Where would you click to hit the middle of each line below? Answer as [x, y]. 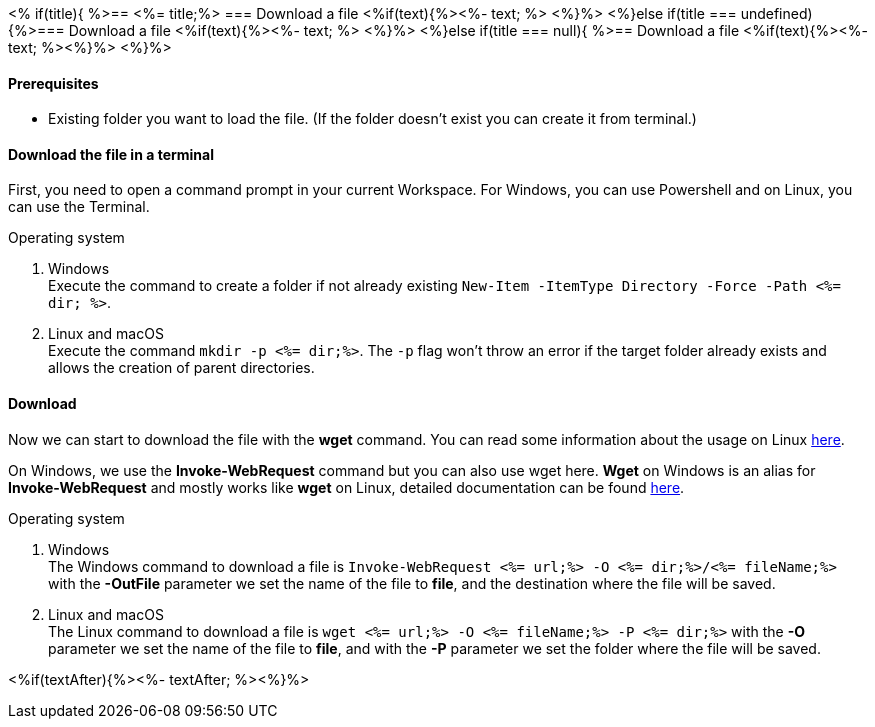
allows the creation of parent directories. [181, 368]
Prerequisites [53, 83]
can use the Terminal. [79, 207]
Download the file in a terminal [111, 154]
